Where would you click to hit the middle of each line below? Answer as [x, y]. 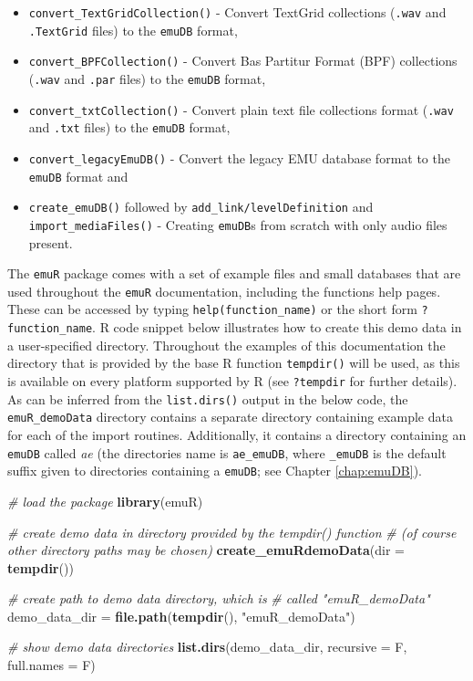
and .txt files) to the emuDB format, [129, 127]
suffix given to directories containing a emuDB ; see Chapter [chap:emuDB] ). [215, 471]
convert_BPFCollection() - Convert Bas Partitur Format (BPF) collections [243, 61]
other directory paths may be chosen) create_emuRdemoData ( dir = [206, 550]
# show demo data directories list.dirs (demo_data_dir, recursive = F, [207, 647]
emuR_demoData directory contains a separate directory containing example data [230, 417]
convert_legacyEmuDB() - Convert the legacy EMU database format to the [239, 157]
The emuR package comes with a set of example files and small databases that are [234, 273]
